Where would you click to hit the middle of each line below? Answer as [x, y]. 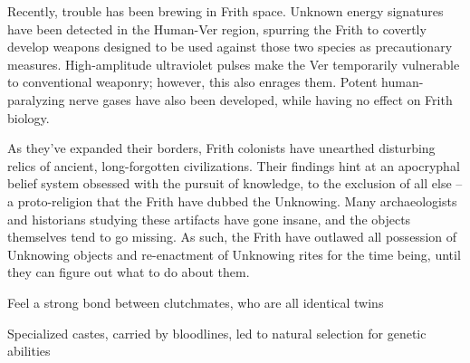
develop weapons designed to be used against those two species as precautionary [230, 47]
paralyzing [36, 99]
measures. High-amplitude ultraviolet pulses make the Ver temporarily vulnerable [234, 64]
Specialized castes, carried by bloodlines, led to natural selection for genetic [217, 333]
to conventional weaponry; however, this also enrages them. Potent [192, 82]
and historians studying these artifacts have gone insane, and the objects [209, 219]
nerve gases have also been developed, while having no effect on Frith [261, 99]
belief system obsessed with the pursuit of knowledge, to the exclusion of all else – [235, 183]
